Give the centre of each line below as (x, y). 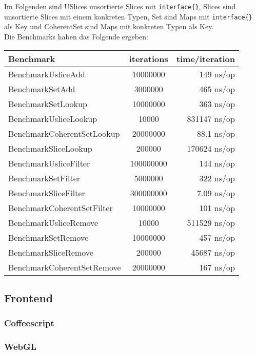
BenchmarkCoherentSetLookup (64, 133)
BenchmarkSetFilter (44, 178)
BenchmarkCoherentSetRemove (65, 267)
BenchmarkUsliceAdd (47, 74)
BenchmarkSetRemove (48, 237)
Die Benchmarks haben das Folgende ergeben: (76, 36)
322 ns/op (217, 178)
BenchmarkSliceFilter (47, 193)
